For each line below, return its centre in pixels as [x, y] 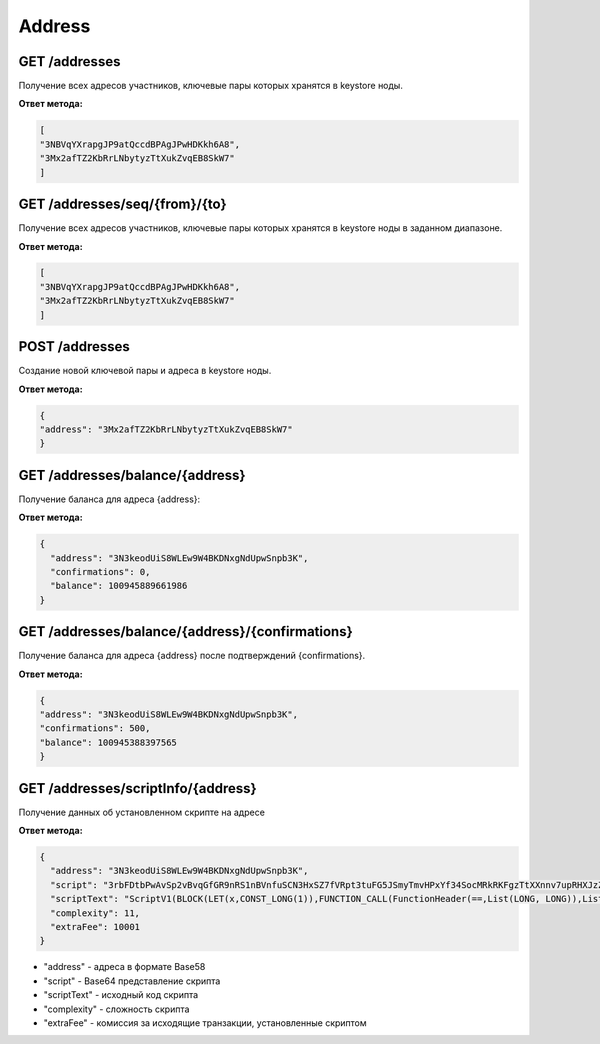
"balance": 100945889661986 [119, 586]
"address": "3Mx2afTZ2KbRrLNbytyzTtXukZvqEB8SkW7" [166, 429]
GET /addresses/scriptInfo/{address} [137, 788]
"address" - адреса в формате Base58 [124, 967]
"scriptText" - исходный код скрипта [121, 995]
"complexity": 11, [95, 913]
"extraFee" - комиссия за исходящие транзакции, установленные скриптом [205, 1022]
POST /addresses [74, 346]
